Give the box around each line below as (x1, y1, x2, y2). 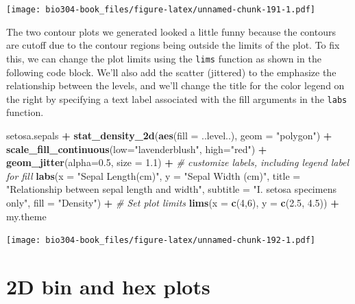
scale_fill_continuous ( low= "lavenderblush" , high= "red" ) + (6, 141, 267, 156)
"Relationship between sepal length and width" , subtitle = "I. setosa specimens (6, 182, 336, 196)
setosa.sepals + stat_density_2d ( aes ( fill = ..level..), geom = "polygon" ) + (6, 128, 332, 142)
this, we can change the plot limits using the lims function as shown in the (6, 51, 321, 65)
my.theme (6, 209, 47, 223)
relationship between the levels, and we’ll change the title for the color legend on (6, 78, 345, 93)
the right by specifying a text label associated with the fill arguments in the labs (6, 91, 347, 106)
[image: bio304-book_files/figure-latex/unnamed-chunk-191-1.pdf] (6, 5, 316, 14)
